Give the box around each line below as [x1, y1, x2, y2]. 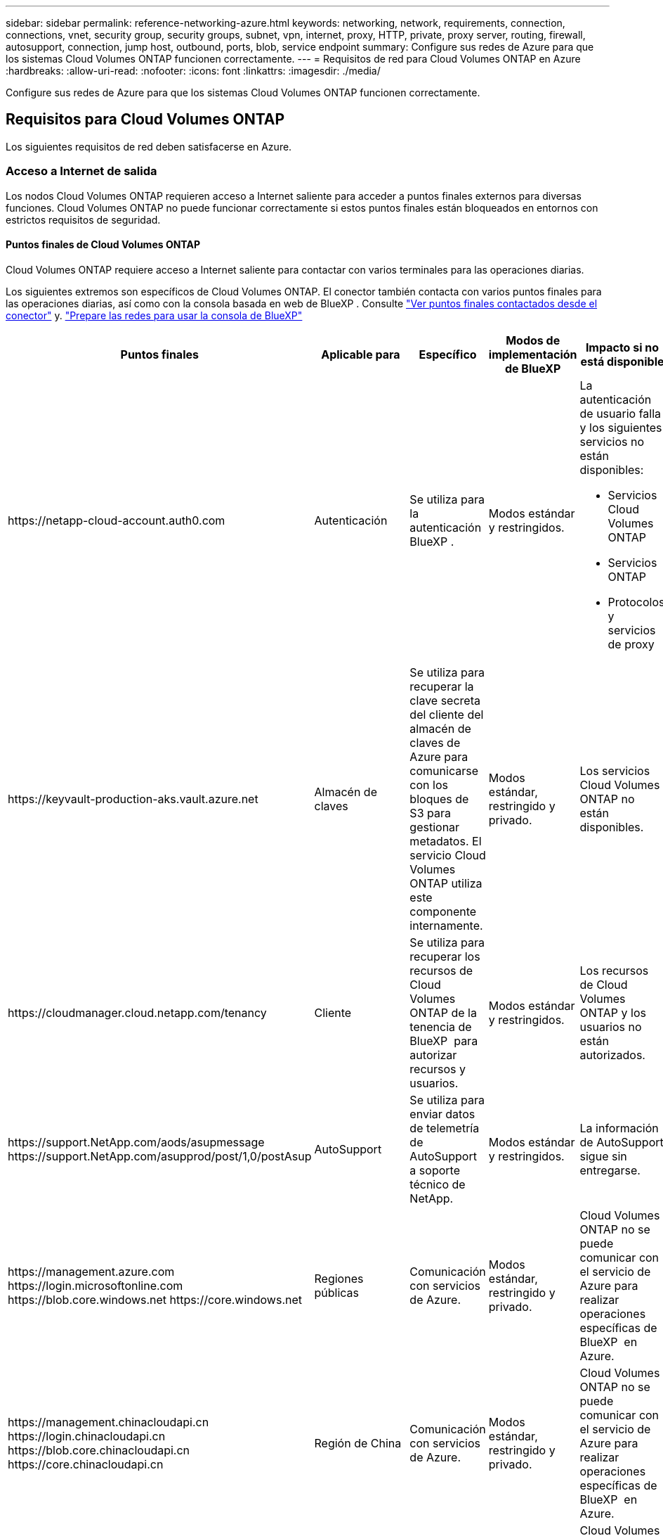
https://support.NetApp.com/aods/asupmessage [8, 1134, 265, 1149]
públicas [314, 1285, 360, 1300]
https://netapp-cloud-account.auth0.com [8, 513, 225, 527]
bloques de [409, 791, 469, 806]
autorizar [409, 1047, 457, 1062]
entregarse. [579, 1163, 641, 1177]
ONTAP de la [409, 1005, 477, 1020]
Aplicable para [321, 347, 400, 361]
